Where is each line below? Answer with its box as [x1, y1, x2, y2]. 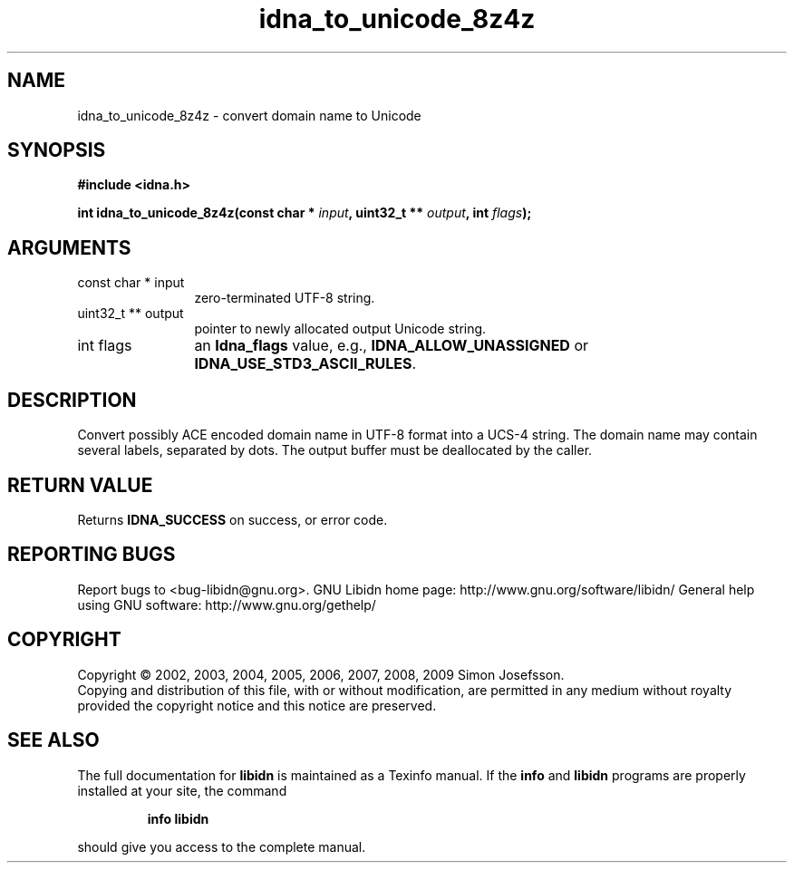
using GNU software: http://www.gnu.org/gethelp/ [77, 596, 376, 613]
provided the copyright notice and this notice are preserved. [77, 697, 437, 713]
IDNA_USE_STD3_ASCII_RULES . [194, 354, 417, 373]
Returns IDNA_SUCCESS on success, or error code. [77, 511, 388, 527]
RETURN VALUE [7, 473, 153, 497]
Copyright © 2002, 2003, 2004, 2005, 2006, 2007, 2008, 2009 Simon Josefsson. [77, 666, 565, 682]
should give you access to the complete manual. [77, 838, 366, 855]
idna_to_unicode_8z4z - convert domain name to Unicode [77, 107, 421, 123]
